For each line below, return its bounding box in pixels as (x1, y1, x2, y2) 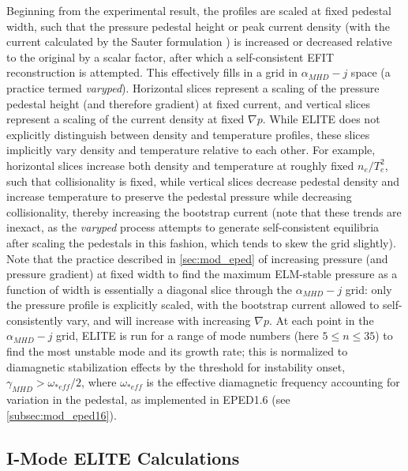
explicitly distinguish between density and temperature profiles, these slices (6, 126, 370, 142)
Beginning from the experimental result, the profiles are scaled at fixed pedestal (6, 2, 391, 18)
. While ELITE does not (262, 111, 380, 127)
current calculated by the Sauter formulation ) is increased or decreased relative (6, 33, 392, 50)
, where (81, 374, 117, 390)
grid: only (345, 281, 392, 297)
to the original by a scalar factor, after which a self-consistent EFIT (6, 48, 335, 65)
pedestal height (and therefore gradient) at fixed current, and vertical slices (6, 95, 370, 111)
